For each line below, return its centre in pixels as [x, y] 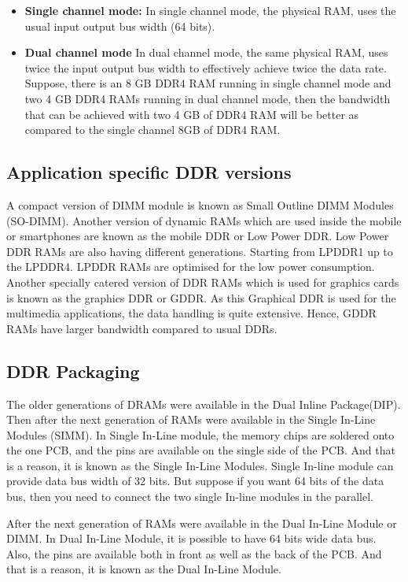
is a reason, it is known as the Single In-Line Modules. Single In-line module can [200, 465]
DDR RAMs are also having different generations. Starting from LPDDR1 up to [200, 251]
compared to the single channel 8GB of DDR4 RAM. [153, 130]
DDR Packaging [73, 371]
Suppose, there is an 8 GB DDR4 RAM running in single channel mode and [208, 83]
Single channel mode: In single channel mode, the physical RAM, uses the [210, 10]
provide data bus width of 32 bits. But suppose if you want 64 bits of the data [195, 481]
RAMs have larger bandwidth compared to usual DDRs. [142, 328]
